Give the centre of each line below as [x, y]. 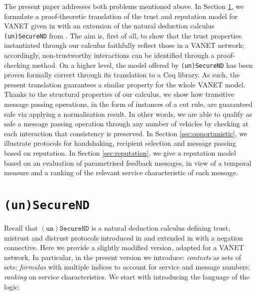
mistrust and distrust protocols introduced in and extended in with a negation [124, 237]
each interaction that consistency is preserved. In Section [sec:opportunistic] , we [126, 133]
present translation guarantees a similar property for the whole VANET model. [125, 84]
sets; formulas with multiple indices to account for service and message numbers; [127, 267]
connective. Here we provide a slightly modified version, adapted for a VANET [124, 247]
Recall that [21, 228]
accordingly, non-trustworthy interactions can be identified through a [109, 55]
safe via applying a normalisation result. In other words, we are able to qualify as [128, 114]
